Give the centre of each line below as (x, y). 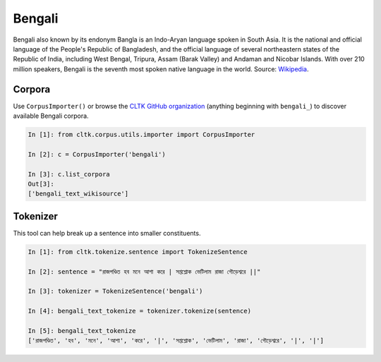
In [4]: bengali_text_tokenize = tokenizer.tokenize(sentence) (140, 311)
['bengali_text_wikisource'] (78, 194)
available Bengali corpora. (51, 116)
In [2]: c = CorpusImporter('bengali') (97, 154)
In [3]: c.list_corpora (69, 174)
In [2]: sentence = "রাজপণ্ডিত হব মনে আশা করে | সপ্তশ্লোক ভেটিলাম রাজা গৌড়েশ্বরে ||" (144, 271)
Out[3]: (41, 184)
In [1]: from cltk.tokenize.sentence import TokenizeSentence (138, 252)
